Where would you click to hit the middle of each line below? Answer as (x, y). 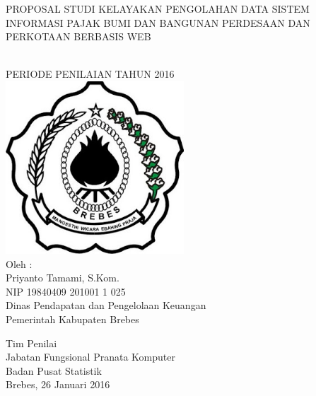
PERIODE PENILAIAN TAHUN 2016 (90, 74)
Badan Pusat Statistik (54, 370)
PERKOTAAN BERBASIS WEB (78, 36)
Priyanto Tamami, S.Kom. (63, 278)
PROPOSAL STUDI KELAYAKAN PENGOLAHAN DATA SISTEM (158, 8)
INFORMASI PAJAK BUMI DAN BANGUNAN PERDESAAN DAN (158, 22)
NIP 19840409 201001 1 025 (66, 291)
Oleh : (19, 263)
